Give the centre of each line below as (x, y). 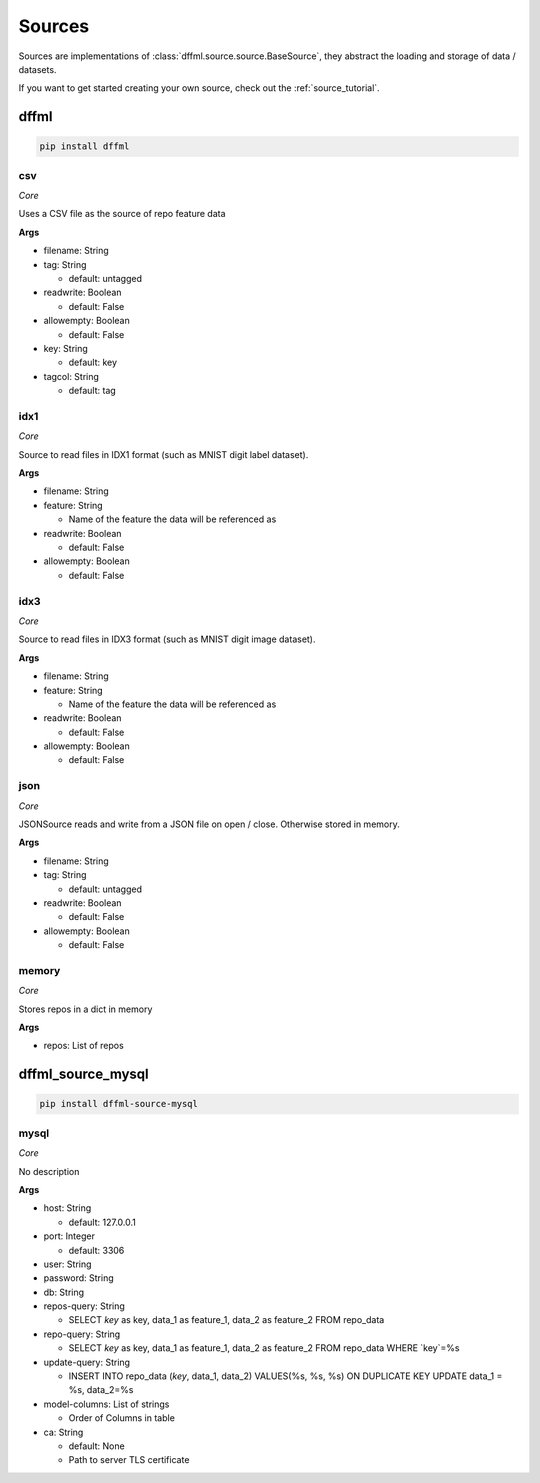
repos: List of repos (83, 1046)
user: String (67, 1264)
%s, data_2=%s (101, 1390)
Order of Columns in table (121, 1418)
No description (49, 1171)
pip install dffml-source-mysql (119, 1104)
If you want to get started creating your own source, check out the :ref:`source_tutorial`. (199, 88)
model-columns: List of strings (106, 1404)
